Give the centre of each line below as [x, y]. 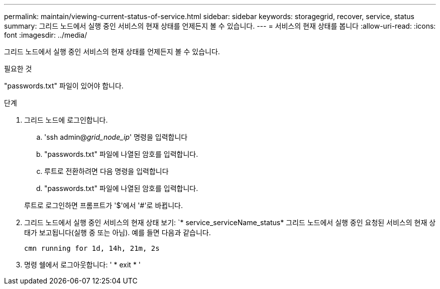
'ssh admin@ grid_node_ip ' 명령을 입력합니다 [116, 137]
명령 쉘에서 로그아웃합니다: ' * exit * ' [83, 265]
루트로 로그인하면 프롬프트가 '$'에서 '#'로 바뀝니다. [103, 205]
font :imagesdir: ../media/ [46, 35]
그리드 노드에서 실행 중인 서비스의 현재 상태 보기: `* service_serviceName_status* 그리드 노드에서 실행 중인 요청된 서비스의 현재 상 [230, 222]
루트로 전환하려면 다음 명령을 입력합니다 [106, 171]
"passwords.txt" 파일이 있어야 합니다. [64, 86]
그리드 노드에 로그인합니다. [66, 120]
